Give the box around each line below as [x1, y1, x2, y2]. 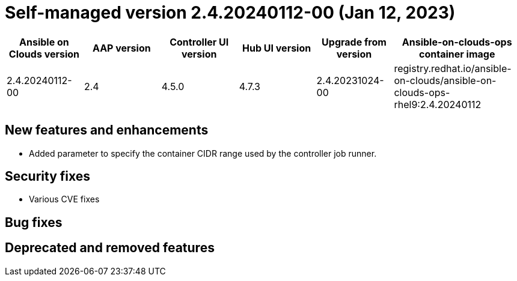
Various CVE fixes [29, 194, 100, 205]
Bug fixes [5, 214, 63, 230]
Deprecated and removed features [5, 240, 215, 256]
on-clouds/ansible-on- [394, 74, 497, 86]
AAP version [92, 41, 151, 54]
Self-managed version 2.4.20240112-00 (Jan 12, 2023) [5, 2, 456, 23]
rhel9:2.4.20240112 [394, 98, 482, 110]
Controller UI [170, 35, 229, 48]
